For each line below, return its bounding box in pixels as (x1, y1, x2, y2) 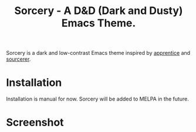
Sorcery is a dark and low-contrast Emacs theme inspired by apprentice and (6, 50, 191, 57)
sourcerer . (6, 55, 31, 62)
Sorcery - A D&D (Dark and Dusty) (14, 4, 183, 18)
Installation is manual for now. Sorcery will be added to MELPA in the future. (6, 95, 190, 103)
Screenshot (6, 116, 64, 129)
